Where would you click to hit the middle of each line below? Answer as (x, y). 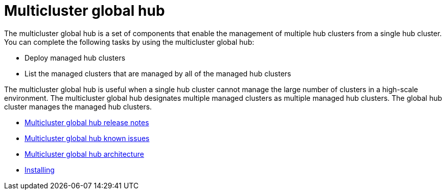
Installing (40, 170)
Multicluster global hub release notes (87, 122)
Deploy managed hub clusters (75, 58)
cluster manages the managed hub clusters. (78, 106)
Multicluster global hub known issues (87, 138)
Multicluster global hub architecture (84, 154)
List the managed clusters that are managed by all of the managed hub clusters (158, 73)
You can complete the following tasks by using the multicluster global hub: (129, 42)
